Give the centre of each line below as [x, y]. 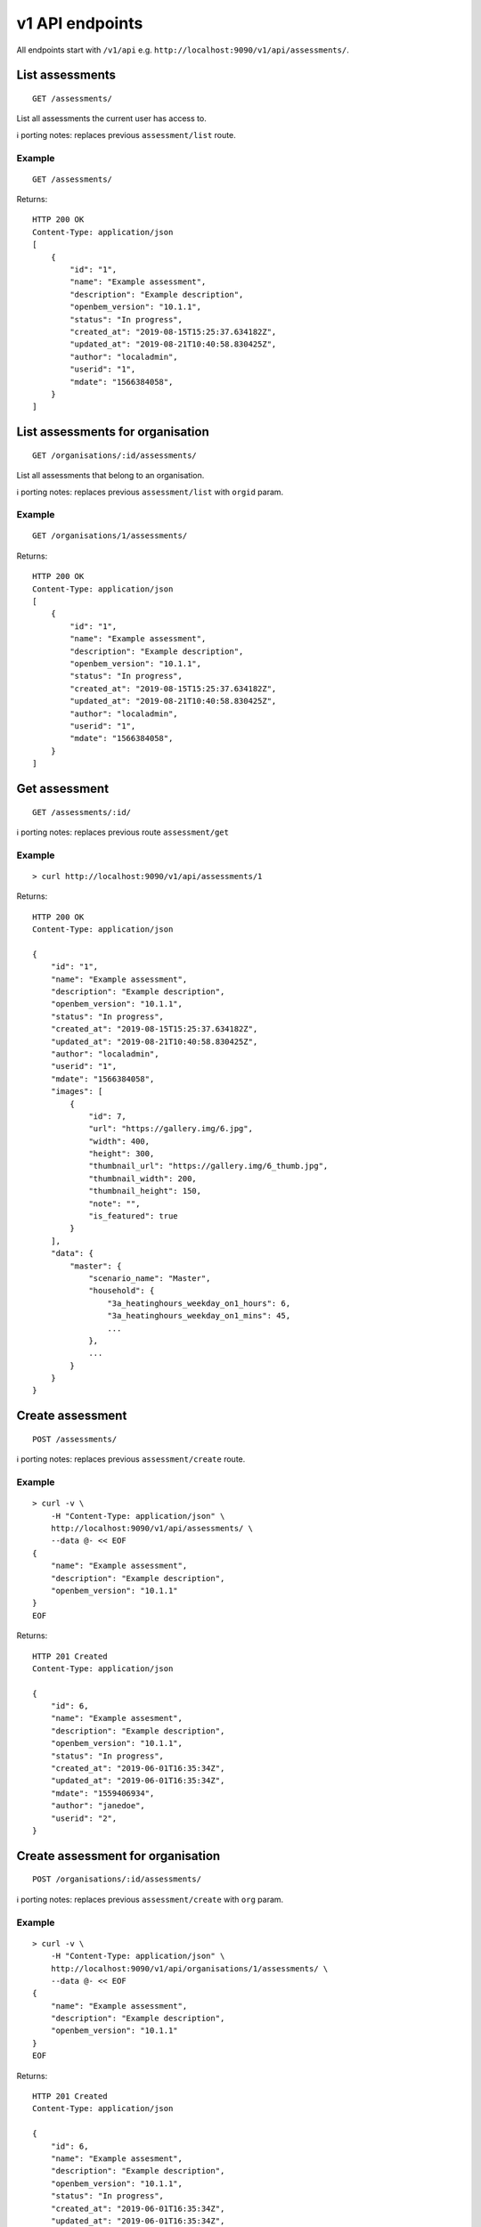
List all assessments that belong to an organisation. [110, 476]
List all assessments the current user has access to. [111, 118]
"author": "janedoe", [98, 1806]
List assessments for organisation [113, 432]
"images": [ [77, 1092]
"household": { [122, 1291]
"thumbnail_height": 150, [145, 1191]
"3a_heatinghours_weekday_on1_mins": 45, [199, 1316]
